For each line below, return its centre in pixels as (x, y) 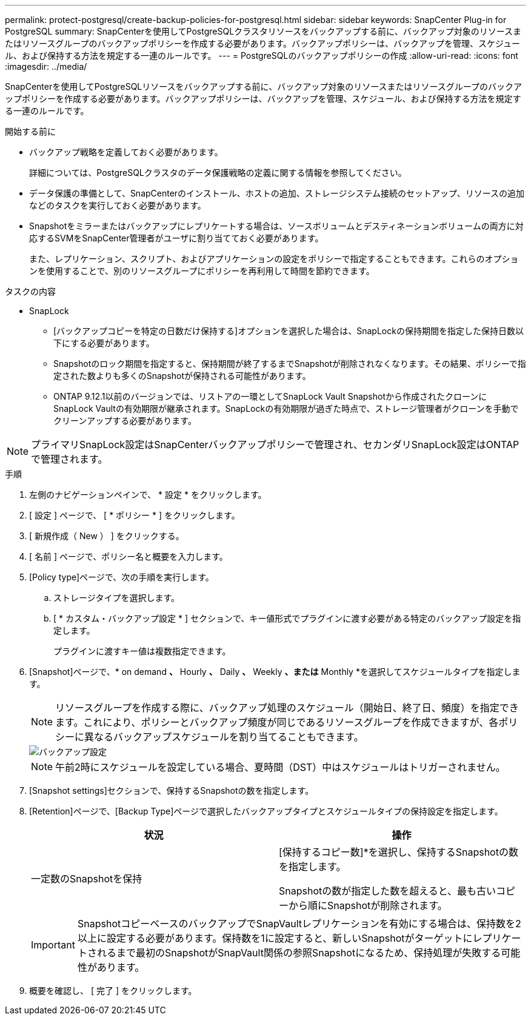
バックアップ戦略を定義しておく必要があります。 (126, 152)
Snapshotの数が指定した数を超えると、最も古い (388, 891)
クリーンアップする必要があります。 (125, 421)
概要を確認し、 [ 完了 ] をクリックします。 (113, 991)
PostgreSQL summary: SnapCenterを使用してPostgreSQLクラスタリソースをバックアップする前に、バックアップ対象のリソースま (263, 31)
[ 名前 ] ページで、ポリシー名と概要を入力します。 (129, 556)
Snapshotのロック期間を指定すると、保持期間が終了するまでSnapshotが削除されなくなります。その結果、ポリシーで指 (290, 364)
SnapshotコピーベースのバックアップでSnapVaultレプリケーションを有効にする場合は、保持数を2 (299, 924)
